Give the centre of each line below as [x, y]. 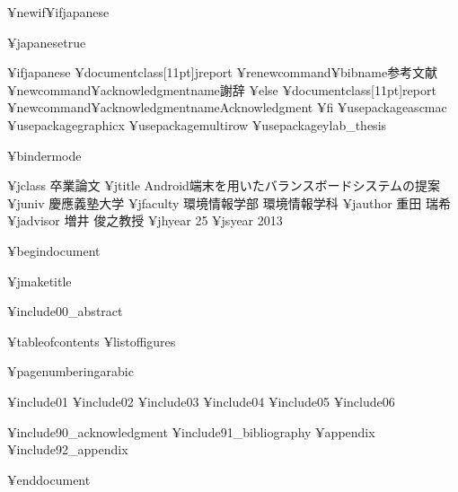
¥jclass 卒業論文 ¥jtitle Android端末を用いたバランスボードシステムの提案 [224, 185]
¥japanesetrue [47, 42]
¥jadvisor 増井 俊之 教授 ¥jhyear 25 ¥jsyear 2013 [145, 220]
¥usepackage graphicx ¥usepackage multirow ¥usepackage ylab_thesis [197, 124]
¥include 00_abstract [65, 311]
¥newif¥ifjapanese [58, 12]
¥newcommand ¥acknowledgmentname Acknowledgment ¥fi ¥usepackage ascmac [227, 107]
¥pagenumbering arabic [70, 371]
